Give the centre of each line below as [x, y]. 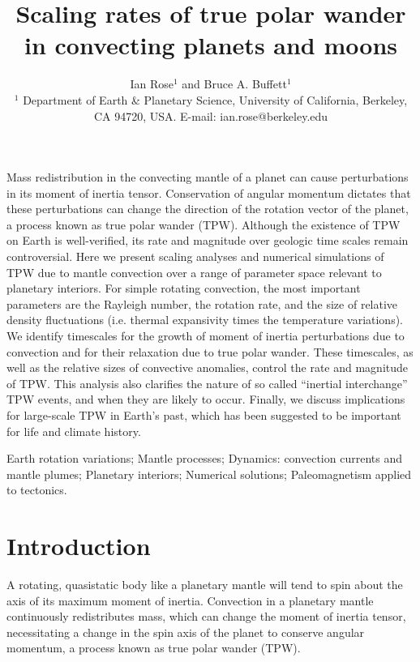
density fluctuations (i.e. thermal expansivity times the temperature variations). [205, 320]
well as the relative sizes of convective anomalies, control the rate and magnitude [208, 367]
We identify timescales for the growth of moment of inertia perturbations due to [206, 336]
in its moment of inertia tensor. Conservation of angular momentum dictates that [209, 192]
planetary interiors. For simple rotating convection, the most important [184, 288]
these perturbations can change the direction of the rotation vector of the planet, [208, 209]
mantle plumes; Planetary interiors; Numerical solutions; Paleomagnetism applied [209, 474]
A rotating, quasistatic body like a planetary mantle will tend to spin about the [205, 585]
